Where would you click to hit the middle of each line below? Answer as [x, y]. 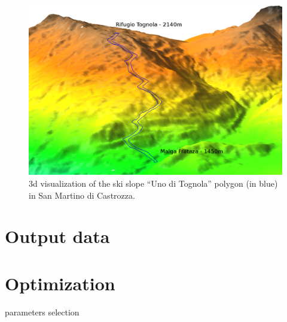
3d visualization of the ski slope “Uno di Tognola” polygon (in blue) [153, 183]
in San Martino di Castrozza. [82, 195]
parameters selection [42, 312]
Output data [57, 236]
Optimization [60, 283]
